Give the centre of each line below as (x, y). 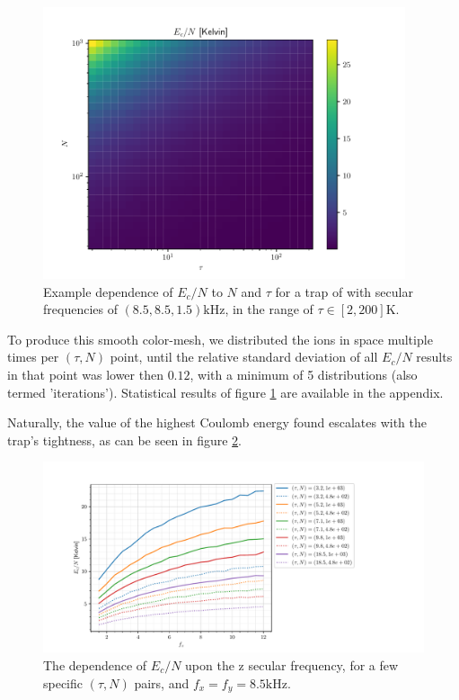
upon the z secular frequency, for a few (292, 665)
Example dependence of (108, 291)
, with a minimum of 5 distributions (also (304, 375)
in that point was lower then (85, 375)
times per (33, 357)
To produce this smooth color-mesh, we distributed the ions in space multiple (220, 339)
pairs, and (162, 682)
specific (63, 682)
